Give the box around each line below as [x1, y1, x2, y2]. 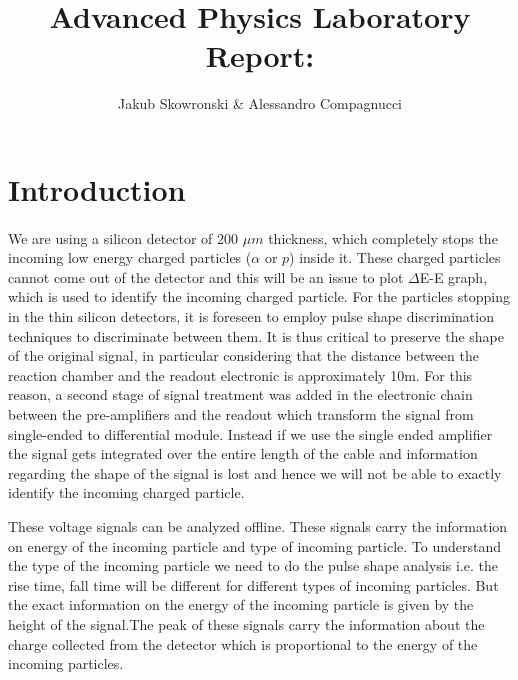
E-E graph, [419, 266, 488, 287]
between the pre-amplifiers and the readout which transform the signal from [8, 404, 474, 425]
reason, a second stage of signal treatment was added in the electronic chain [8, 384, 473, 405]
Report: [205, 35, 315, 76]
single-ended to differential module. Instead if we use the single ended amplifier [8, 423, 493, 444]
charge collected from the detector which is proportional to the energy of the [8, 633, 478, 654]
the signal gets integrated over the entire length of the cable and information [8, 443, 478, 464]
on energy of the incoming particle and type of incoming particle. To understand [8, 535, 501, 556]
